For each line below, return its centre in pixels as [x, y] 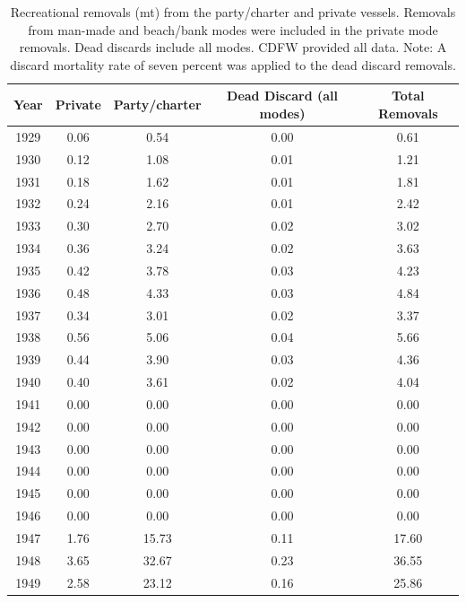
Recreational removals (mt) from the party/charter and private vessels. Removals [233, 12]
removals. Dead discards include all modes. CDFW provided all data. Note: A [233, 47]
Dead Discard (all [283, 96]
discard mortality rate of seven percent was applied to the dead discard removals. [233, 64]
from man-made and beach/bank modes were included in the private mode [233, 29]
